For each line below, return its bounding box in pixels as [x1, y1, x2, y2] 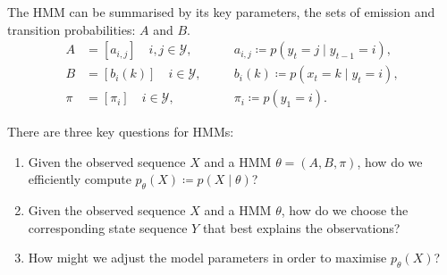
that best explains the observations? [202, 218, 401, 237]
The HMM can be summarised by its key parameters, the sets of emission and [7, 3, 435, 21]
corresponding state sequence [28, 218, 188, 237]
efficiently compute [28, 170, 131, 188]
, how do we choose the [281, 201, 409, 220]
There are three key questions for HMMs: [7, 122, 234, 141]
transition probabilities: [7, 20, 136, 38]
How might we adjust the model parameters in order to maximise [28, 248, 387, 267]
